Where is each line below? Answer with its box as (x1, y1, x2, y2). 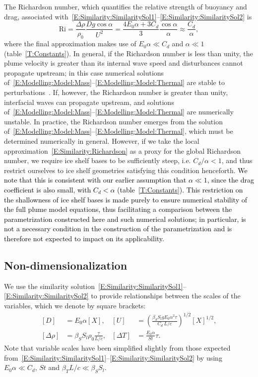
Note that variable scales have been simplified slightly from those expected (4, 343, 231, 353)
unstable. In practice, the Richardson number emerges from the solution (4, 116, 223, 126)
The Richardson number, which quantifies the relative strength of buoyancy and (4, 1, 247, 11)
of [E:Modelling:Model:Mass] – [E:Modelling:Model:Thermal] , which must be (4, 126, 233, 136)
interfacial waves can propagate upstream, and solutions (4, 96, 174, 107)
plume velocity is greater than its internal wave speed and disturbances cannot (4, 58, 243, 68)
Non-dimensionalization (4, 257, 128, 273)
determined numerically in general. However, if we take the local (4, 135, 199, 146)
